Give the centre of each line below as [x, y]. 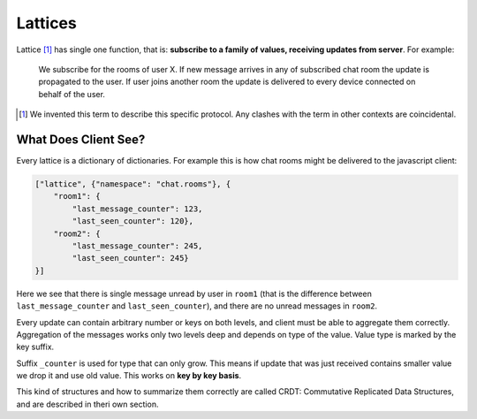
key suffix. [35, 347]
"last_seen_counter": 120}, [133, 221]
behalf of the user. [72, 94]
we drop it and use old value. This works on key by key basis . [129, 376]
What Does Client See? [81, 139]
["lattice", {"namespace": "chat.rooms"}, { [133, 184]
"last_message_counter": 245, [137, 246]
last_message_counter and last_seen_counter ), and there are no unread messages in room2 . [197, 306]
